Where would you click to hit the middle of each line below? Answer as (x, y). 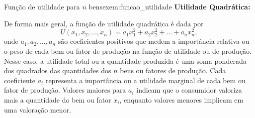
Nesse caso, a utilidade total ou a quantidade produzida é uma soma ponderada (125, 60)
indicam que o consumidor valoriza (189, 90)
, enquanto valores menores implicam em (181, 99)
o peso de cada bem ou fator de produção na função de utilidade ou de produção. (128, 51)
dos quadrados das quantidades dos (58, 70)
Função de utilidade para (42, 6)
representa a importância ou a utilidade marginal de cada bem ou (145, 80)
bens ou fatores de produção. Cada (173, 70)
